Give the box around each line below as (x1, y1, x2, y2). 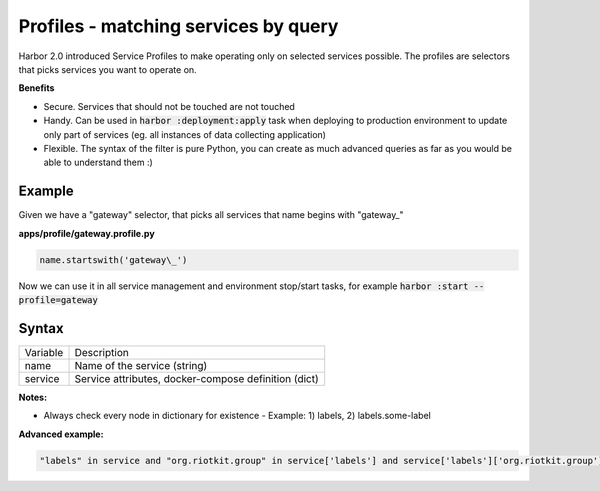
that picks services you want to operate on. (18, 63, 197, 75)
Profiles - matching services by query (18, 15, 339, 37)
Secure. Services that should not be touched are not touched (43, 100, 295, 112)
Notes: (18, 391, 48, 403)
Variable (24, 345, 64, 359)
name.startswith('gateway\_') (39, 254, 188, 265)
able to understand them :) (43, 156, 154, 169)
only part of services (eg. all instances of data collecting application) (43, 128, 327, 140)
